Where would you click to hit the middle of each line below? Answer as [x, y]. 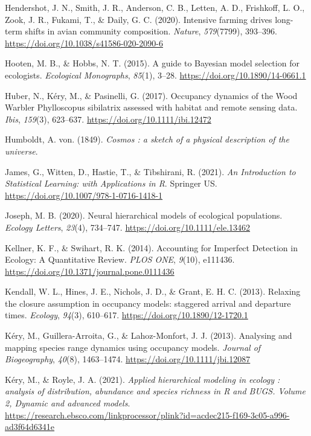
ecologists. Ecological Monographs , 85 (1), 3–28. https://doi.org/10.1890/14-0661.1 [155, 75]
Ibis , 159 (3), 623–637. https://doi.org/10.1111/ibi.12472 [108, 119]
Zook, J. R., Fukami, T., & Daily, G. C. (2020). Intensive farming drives [139, 19]
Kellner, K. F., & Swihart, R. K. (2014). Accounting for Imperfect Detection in [151, 247]
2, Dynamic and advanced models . [68, 403]
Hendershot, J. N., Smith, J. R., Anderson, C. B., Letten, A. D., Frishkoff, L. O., [155, 7]
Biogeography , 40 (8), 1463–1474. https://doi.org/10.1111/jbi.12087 [128, 359]
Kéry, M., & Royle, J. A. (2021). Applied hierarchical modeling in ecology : [143, 379]
